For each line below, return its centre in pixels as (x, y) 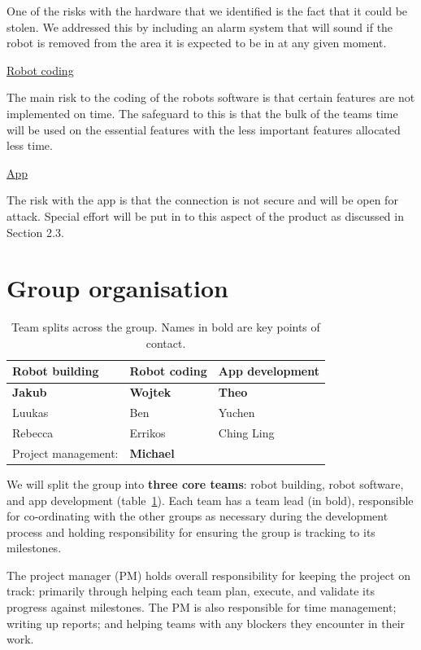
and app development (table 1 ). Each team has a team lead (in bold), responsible (210, 500)
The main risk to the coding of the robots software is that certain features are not (211, 97)
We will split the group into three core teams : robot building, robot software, (205, 483)
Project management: (65, 452)
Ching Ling (246, 432)
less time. (30, 145)
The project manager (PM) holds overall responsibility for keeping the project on (208, 575)
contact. (166, 343)
